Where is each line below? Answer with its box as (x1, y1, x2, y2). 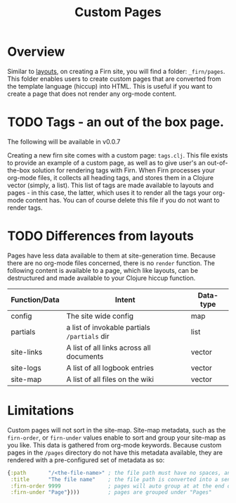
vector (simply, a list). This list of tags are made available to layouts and (7, 181, 214, 189)
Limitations (7, 402, 74, 419)
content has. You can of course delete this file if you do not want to (25, 196, 220, 204)
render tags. (7, 203, 43, 212)
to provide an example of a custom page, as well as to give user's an (7, 158, 206, 167)
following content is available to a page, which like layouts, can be (7, 266, 199, 274)
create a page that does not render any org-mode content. (7, 89, 177, 98)
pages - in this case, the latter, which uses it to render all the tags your (7, 188, 211, 197)
